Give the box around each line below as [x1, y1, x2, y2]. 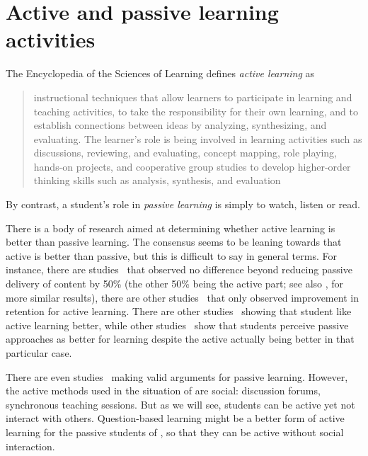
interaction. [6, 438, 55, 453]
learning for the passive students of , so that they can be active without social [6, 424, 344, 439]
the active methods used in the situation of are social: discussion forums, [6, 383, 321, 398]
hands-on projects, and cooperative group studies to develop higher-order [33, 159, 351, 173]
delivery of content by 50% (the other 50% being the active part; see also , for [6, 276, 344, 291]
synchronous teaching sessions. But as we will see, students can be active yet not [6, 397, 355, 411]
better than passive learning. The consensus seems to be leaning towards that [6, 234, 342, 249]
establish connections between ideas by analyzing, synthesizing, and [33, 118, 327, 132]
